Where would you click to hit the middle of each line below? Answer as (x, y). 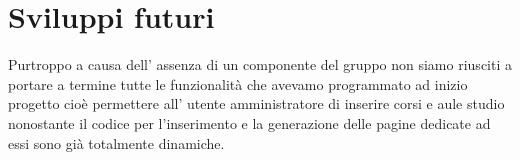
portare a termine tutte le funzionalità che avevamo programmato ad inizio (238, 83)
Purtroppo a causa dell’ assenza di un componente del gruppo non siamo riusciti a (260, 64)
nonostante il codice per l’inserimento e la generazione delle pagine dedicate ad (249, 122)
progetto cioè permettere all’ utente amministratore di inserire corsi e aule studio (256, 103)
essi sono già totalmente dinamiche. (116, 142)
